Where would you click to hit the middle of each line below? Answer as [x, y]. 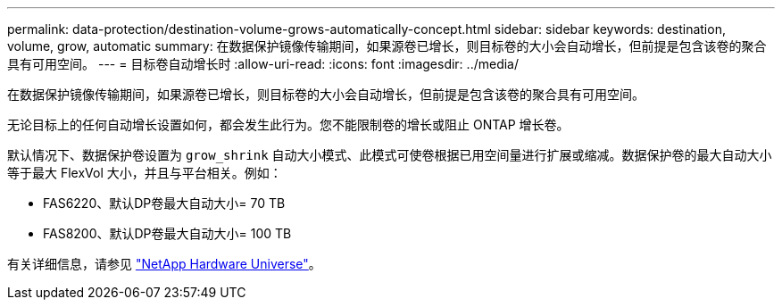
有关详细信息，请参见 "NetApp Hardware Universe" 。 [164, 264]
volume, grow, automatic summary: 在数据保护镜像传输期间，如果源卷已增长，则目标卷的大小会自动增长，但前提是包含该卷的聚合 [387, 46]
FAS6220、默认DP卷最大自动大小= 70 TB [164, 203]
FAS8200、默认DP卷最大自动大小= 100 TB [167, 233]
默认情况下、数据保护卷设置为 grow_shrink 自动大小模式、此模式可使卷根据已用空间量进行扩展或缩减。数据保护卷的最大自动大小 [390, 155]
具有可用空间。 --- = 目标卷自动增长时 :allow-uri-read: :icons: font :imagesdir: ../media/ [263, 64]
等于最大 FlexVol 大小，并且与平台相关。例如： [145, 173]
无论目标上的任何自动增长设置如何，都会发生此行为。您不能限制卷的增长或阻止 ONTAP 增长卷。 [288, 124]
